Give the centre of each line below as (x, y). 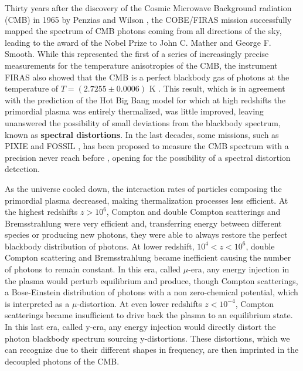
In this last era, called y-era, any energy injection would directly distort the (140, 327)
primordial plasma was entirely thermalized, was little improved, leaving (134, 111)
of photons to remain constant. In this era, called (93, 269)
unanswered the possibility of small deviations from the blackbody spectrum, (143, 122)
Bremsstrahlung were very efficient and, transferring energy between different (143, 223)
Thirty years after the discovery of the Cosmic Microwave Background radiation (148, 8)
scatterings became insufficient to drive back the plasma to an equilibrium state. (149, 315)
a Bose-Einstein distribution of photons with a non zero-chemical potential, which (151, 292)
